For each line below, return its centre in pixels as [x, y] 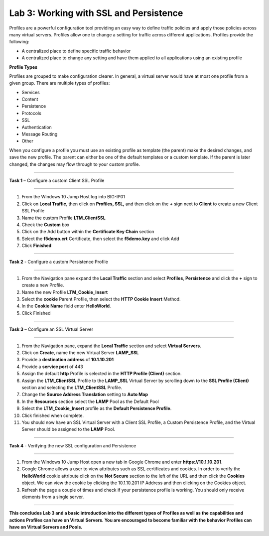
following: [19, 42]
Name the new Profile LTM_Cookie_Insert [65, 292]
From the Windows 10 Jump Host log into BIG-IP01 [73, 197]
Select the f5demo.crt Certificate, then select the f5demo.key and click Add [100, 239]
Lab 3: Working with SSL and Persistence [96, 13]
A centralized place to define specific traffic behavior [76, 51]
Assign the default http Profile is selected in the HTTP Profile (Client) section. [102, 374]
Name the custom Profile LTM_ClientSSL [64, 218]
